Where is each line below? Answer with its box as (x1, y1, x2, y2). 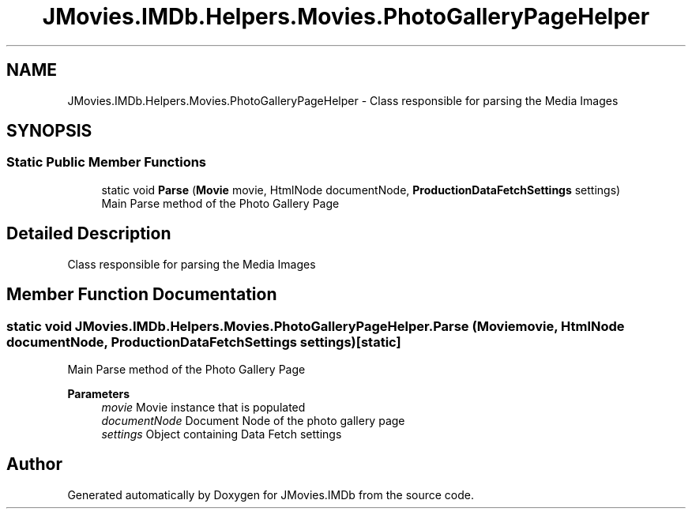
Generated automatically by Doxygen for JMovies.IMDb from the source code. (67, 487, 475, 502)
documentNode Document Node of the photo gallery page (101, 413, 405, 427)
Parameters (67, 386, 130, 400)
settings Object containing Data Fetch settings (101, 427, 342, 441)
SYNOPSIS (6, 121, 92, 141)
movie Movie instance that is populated (101, 400, 306, 414)
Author (6, 454, 62, 475)
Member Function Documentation (6, 284, 277, 305)
